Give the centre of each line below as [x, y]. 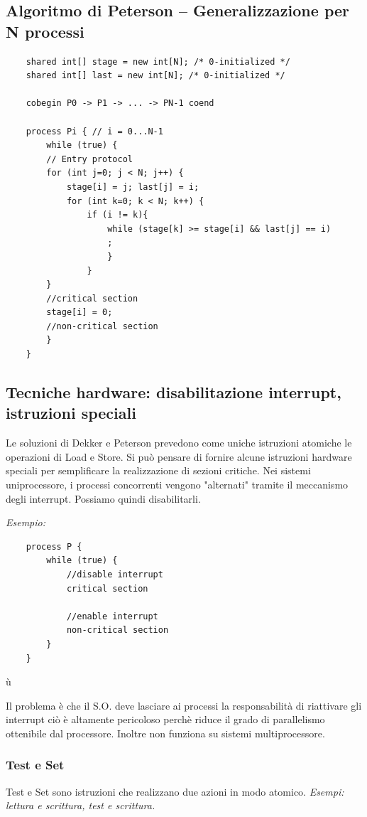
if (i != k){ [117, 215]
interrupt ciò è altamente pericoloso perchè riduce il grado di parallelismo [165, 719]
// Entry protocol [89, 159]
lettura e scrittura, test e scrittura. [81, 805]
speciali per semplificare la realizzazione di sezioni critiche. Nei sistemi [158, 470]
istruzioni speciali [71, 413]
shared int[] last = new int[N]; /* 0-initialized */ [155, 76]
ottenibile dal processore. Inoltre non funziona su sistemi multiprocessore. [165, 733]
